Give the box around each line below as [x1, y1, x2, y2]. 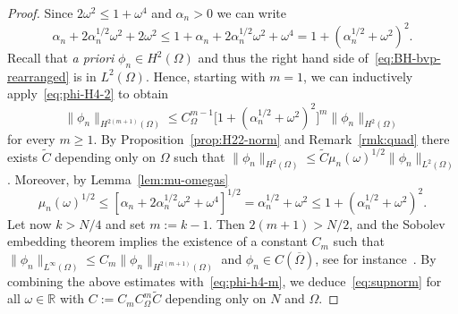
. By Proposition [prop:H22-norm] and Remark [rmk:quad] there [93, 129, 450, 148]
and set [106, 214, 146, 233]
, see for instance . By [315, 249, 437, 267]
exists [7, 147, 38, 165]
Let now [7, 214, 52, 233]
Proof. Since [7, 4, 73, 21]
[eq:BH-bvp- [374, 48, 441, 67]
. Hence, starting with [145, 66, 266, 85]
